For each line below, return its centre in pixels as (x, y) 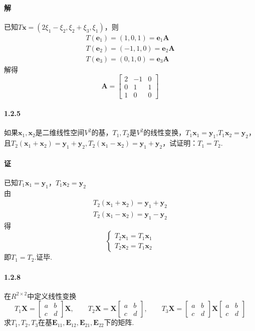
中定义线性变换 (52, 296)
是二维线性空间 (60, 132)
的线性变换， (165, 132)
